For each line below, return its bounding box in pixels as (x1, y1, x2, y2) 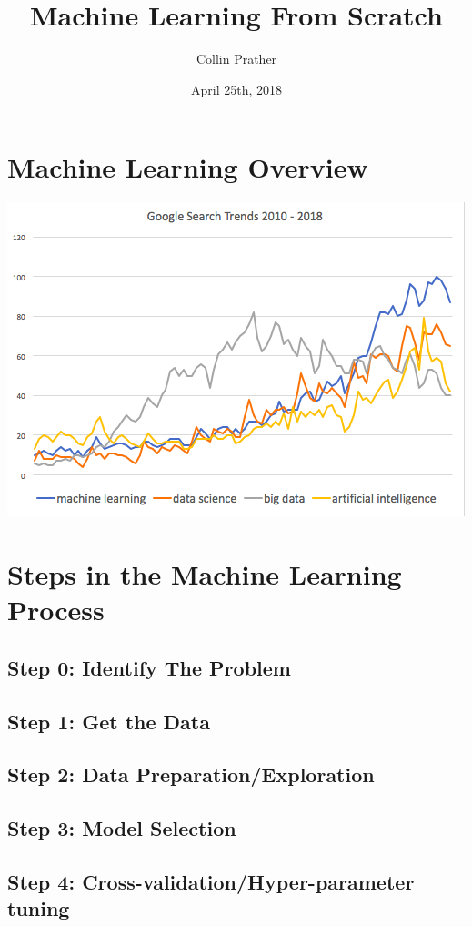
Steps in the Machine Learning (7, 555, 402, 593)
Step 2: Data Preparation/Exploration (7, 760, 375, 789)
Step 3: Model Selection (7, 814, 236, 842)
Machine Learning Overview (7, 148, 368, 186)
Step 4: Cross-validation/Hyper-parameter (7, 867, 415, 895)
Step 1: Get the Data (7, 707, 210, 735)
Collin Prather (196, 49, 277, 68)
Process (7, 591, 105, 628)
